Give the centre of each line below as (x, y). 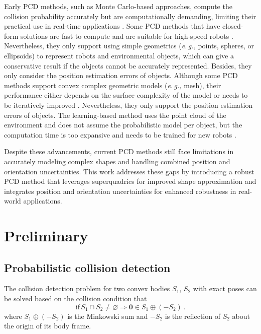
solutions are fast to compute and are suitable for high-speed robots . (127, 36)
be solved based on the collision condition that (76, 298)
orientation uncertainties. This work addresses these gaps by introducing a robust (129, 171)
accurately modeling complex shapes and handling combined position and (117, 161)
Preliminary (46, 236)
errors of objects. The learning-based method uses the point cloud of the (115, 115)
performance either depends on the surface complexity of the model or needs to (126, 95)
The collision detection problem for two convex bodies (87, 288)
